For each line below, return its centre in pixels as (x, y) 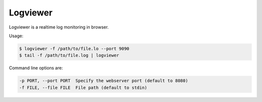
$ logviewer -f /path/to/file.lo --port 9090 (74, 49)
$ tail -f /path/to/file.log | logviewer (69, 55)
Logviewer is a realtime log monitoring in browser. (59, 27)
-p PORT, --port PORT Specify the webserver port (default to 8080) (104, 81)
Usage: (16, 36)
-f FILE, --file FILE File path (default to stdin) (83, 87)
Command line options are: (36, 68)
